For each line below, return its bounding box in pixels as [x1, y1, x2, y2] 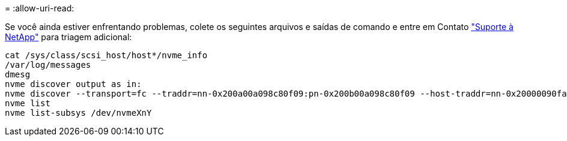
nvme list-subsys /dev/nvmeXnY [5, 108, 152, 118]
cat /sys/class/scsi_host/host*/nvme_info [5, 50, 208, 60]
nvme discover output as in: [5, 79, 142, 89]
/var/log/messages [5, 60, 91, 70]
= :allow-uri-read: [5, 3, 74, 13]
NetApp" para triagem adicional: [5, 32, 132, 42]
